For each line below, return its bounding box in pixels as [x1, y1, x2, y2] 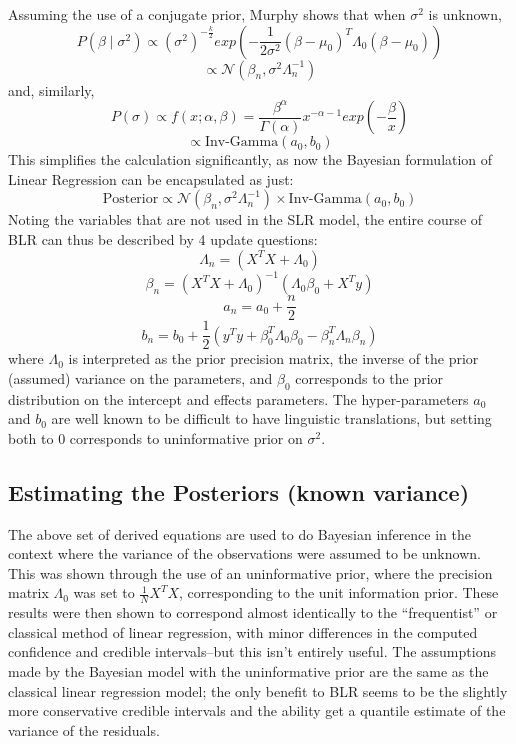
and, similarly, [8, 79, 95, 100]
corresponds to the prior [295, 367, 444, 388]
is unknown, [428, 4, 502, 24]
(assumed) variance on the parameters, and [8, 367, 273, 388]
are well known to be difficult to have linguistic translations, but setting [51, 408, 492, 429]
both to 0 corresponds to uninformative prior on [8, 427, 303, 448]
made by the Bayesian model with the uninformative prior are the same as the [8, 660, 489, 681]
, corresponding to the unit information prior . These [179, 582, 499, 603]
